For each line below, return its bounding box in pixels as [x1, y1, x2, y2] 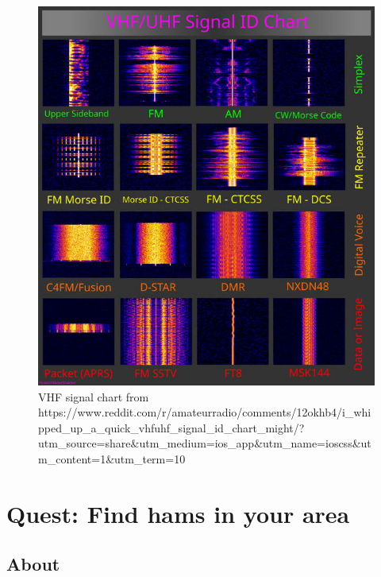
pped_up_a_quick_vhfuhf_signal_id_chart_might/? [38, 419, 305, 436]
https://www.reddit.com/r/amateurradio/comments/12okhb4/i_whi [38, 404, 371, 420]
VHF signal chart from [38, 388, 149, 405]
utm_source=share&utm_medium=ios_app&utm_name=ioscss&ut [38, 435, 371, 451]
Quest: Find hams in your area [6, 497, 350, 529]
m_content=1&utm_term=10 [38, 450, 186, 467]
